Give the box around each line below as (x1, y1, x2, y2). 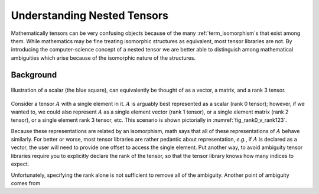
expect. (11, 160, 30, 168)
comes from (11, 180, 41, 187)
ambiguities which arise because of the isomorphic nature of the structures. (11, 54, 196, 62)
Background (11, 70, 57, 80)
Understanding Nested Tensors (11, 9, 168, 22)
